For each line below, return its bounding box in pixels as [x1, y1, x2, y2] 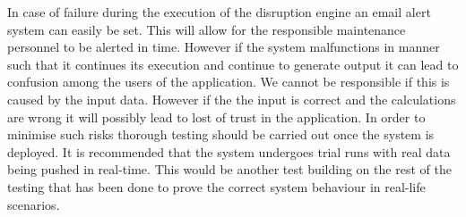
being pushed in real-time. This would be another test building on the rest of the [7, 160, 452, 179]
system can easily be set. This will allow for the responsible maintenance [7, 20, 406, 38]
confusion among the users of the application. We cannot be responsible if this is [7, 72, 450, 91]
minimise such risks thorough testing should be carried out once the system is [7, 125, 435, 144]
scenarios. [7, 195, 60, 213]
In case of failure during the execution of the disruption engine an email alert [7, 3, 431, 21]
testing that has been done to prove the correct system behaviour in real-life [7, 177, 426, 196]
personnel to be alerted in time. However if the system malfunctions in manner [7, 38, 440, 56]
